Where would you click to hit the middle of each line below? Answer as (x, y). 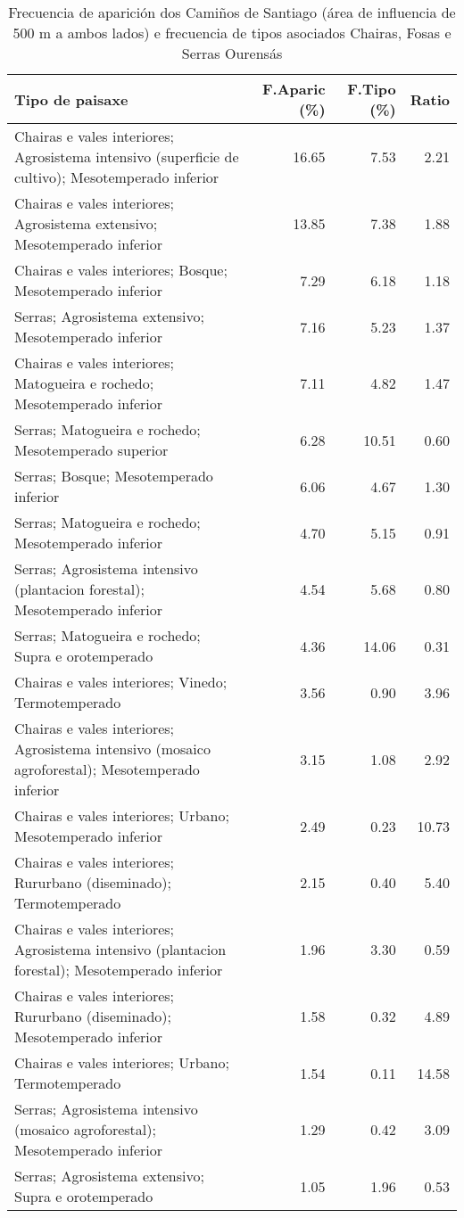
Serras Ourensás (232, 53)
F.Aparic (294, 89)
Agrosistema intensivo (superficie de (127, 156)
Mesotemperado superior (91, 450)
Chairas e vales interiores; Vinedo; (121, 682)
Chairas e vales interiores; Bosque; (121, 270)
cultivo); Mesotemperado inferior (117, 177)
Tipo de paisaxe (71, 99)
